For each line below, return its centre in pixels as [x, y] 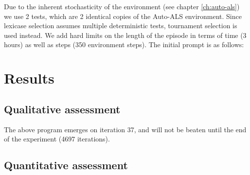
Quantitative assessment [66, 165]
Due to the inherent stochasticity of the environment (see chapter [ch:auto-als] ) [122, 6]
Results [29, 78]
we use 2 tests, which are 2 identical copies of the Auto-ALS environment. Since [123, 16]
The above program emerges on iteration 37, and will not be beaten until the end [125, 129]
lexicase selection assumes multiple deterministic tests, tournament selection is [121, 26]
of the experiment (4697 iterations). [57, 139]
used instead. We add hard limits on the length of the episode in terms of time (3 [125, 35]
